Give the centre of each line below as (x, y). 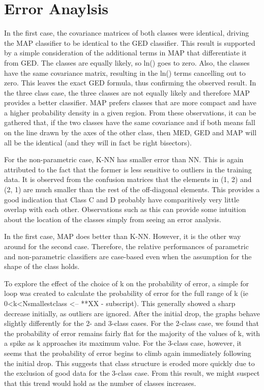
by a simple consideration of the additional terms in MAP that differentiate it (125, 53)
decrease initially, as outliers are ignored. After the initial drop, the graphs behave (132, 313)
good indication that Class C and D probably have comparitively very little (122, 199)
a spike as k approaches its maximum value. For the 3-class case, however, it (123, 343)
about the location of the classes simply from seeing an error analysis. (113, 219)
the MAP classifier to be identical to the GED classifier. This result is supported (130, 42)
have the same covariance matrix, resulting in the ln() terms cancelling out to (125, 72)
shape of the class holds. (42, 266)
